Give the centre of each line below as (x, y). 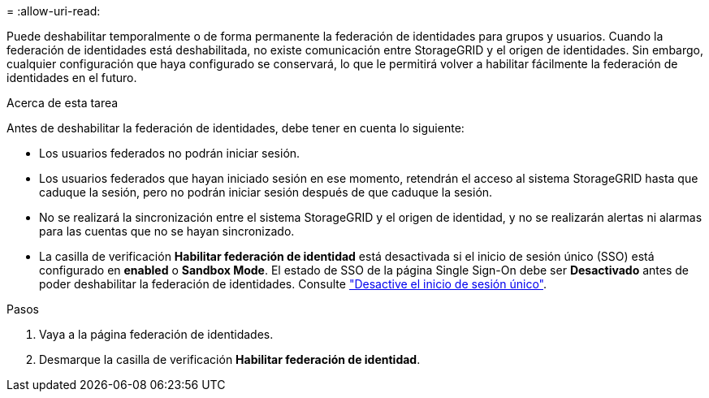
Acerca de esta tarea (63, 103)
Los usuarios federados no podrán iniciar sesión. (170, 153)
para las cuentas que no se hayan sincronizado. (167, 231)
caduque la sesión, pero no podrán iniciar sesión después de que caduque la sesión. (266, 192)
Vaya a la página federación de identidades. (156, 334)
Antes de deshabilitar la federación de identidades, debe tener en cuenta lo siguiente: (236, 128)
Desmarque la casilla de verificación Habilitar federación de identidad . (230, 359)
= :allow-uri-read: (54, 11)
